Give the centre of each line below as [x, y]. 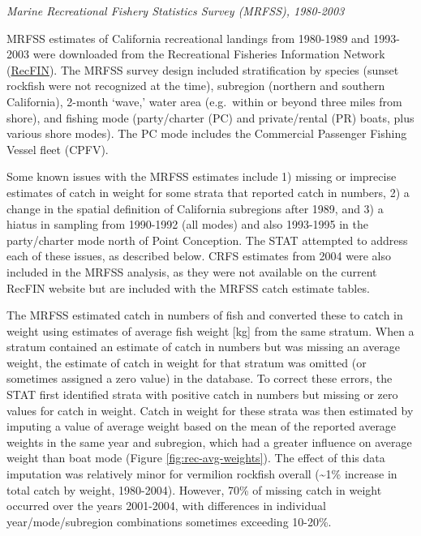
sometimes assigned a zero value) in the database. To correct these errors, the [200, 378]
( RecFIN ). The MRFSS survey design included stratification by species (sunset [203, 69]
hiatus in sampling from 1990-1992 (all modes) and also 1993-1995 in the [188, 224]
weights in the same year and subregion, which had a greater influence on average [209, 442]
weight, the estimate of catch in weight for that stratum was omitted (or [187, 362]
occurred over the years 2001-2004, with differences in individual [166, 506]
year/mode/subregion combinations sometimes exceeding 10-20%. [169, 521]
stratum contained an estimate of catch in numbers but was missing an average [204, 347]
